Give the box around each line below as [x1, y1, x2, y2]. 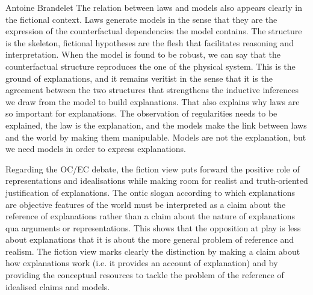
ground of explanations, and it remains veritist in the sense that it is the [5, 71, 273, 84]
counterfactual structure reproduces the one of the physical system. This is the [5, 59, 296, 72]
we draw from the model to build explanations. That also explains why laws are [5, 95, 300, 108]
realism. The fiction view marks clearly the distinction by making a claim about [5, 245, 300, 257]
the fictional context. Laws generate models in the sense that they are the [5, 13, 277, 25]
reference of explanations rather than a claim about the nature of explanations [5, 210, 296, 222]
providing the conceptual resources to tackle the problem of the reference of [5, 269, 284, 281]
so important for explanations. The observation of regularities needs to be [5, 107, 277, 120]
